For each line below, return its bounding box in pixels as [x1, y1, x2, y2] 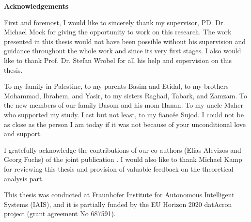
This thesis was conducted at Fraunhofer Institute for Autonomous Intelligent [4, 190, 235, 200]
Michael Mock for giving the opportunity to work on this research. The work [4, 27, 232, 37]
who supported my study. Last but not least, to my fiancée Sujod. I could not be [4, 109, 244, 119]
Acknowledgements [4, 1, 69, 11]
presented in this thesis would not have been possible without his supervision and [4, 36, 246, 46]
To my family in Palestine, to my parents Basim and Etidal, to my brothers [4, 81, 229, 91]
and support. [4, 128, 42, 139]
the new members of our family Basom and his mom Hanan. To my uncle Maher [4, 100, 244, 110]
